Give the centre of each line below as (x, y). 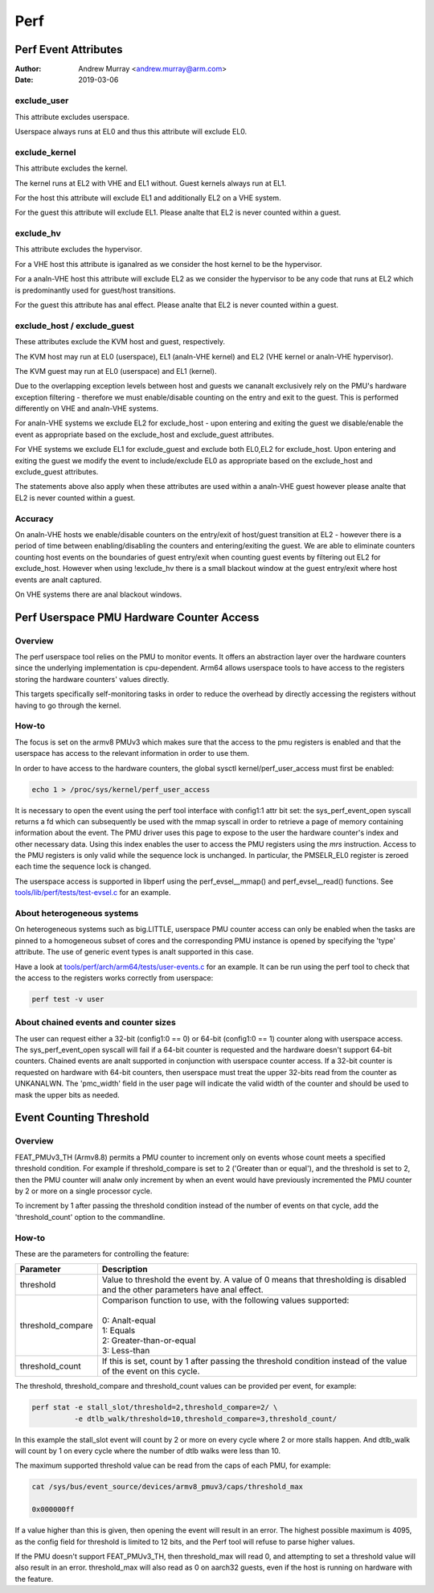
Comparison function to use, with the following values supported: (225, 1300)
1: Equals (119, 1331)
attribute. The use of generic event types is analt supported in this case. (134, 952)
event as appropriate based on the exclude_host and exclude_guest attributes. (145, 434)
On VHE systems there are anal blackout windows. (98, 594)
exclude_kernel (45, 152)
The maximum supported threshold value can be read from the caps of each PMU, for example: (173, 1466)
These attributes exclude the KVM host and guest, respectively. (120, 342)
